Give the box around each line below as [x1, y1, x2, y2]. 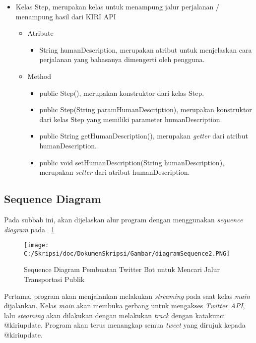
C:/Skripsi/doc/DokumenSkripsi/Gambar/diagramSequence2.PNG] [24, 250, 230, 257]
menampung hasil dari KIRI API [15, 11, 116, 21]
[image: [24, 242, 49, 249]
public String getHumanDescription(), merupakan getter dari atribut [39, 131, 248, 141]
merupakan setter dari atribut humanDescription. [39, 167, 190, 177]
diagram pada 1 [4, 224, 55, 234]
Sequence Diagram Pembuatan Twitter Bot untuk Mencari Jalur [24, 264, 220, 274]
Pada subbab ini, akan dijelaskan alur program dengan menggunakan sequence [4, 214, 243, 224]
